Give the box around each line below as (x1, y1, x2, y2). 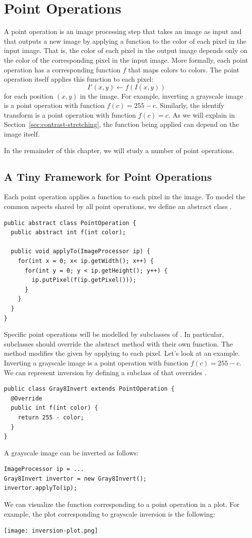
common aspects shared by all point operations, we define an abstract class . (4, 201, 232, 211)
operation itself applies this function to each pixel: (4, 74, 154, 84)
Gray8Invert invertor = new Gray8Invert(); (4, 475, 147, 482)
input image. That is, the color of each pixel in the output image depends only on (4, 45, 248, 55)
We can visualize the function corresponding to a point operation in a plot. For (4, 499, 240, 509)
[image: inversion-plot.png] (4, 527, 98, 535)
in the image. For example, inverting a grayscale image (80, 90, 243, 101)
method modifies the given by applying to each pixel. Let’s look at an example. (4, 348, 240, 358)
